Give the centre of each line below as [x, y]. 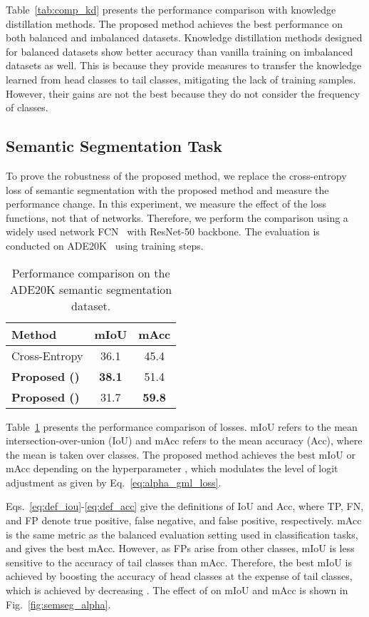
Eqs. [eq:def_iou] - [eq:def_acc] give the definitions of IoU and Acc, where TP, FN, [185, 506]
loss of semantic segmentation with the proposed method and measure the [167, 189]
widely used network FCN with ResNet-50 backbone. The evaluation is [163, 231]
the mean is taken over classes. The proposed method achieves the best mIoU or [181, 454]
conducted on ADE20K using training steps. [105, 245]
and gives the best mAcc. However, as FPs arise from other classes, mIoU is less [180, 548]
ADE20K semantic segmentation [91, 289]
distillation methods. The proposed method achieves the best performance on [175, 23]
